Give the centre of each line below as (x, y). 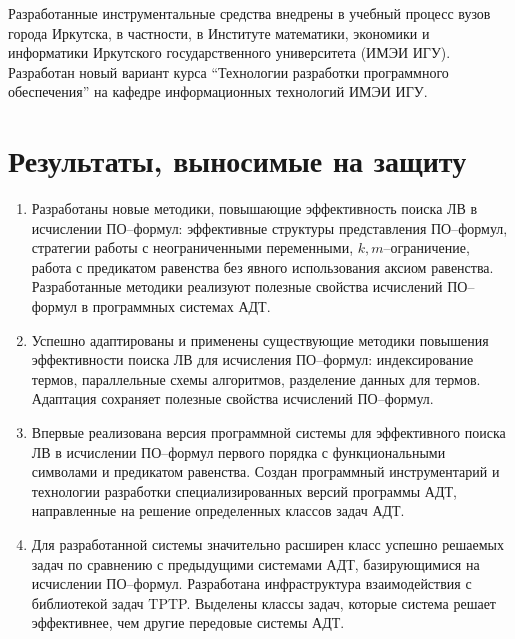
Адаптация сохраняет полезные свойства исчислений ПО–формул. (232, 398)
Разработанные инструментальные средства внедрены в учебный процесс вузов (249, 13)
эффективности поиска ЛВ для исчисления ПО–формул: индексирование (252, 359)
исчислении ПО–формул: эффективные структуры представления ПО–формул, (269, 227)
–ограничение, (426, 247)
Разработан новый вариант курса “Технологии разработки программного (228, 71)
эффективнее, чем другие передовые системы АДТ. (188, 622)
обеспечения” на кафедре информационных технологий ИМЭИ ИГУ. (218, 91)
